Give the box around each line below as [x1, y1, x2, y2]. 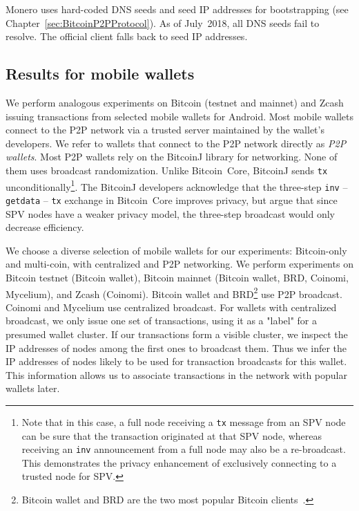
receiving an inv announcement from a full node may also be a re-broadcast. [21, 442, 346, 456]
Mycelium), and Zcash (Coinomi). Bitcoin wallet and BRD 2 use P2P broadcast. [6, 284, 342, 301]
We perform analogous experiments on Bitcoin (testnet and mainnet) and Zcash [6, 95, 344, 109]
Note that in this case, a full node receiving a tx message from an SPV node [21, 414, 346, 429]
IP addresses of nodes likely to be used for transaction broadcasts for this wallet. [6, 354, 347, 369]
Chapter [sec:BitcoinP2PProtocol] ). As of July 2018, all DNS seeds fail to [6, 15, 320, 30]
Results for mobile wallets [6, 63, 195, 84]
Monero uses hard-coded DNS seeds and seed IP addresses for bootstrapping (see [6, 2, 349, 16]
